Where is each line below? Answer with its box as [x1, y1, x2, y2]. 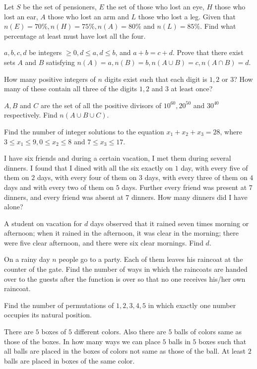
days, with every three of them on [144, 172, 248, 183]
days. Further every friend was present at [122, 182, 247, 192]
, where [220, 126, 242, 136]
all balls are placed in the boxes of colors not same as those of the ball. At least [4, 346, 246, 356]
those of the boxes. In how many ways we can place [4, 336, 161, 346]
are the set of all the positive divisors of [40, 100, 161, 110]
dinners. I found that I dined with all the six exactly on [4, 162, 173, 173]
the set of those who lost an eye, [106, 1, 204, 11]
